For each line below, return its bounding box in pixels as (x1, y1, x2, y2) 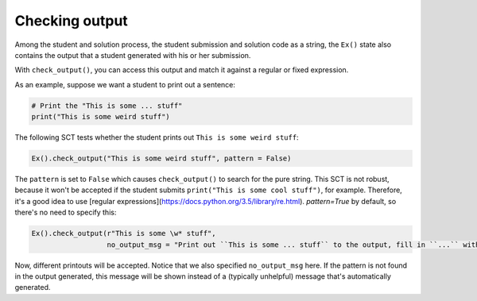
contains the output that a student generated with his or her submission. (14, 50, 251, 60)
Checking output (14, 12, 129, 29)
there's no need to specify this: (14, 207, 117, 218)
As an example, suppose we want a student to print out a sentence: (14, 79, 236, 89)
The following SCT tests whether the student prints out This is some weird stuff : (14, 133, 299, 142)
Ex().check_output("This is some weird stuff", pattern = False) (31, 154, 292, 163)
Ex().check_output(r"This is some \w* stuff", (31, 229, 216, 238)
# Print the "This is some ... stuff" (31, 101, 183, 110)
